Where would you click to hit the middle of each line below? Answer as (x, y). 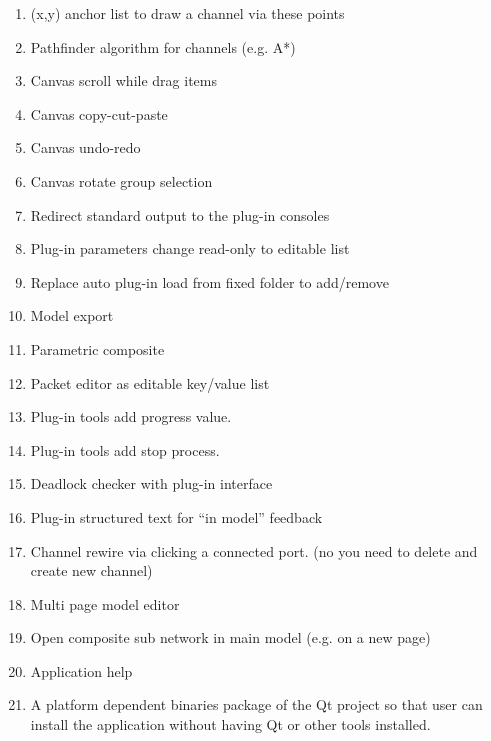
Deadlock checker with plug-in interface (151, 483)
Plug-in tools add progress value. (131, 416)
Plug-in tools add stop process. (125, 449)
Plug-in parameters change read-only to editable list (190, 248)
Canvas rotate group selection (121, 180)
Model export (72, 315)
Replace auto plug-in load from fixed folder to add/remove (209, 281)
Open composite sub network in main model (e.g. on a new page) (230, 637)
